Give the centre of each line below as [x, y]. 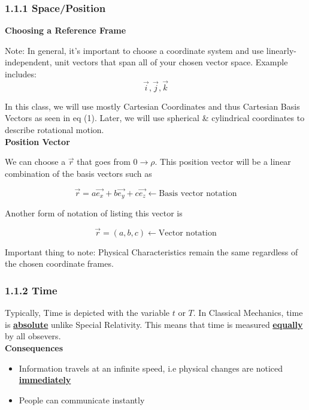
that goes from [104, 162]
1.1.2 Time [31, 290]
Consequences [34, 348]
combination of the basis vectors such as [78, 173]
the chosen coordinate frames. [59, 263]
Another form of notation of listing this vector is [94, 213]
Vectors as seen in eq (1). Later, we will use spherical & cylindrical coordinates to [155, 118]
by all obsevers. [33, 336]
